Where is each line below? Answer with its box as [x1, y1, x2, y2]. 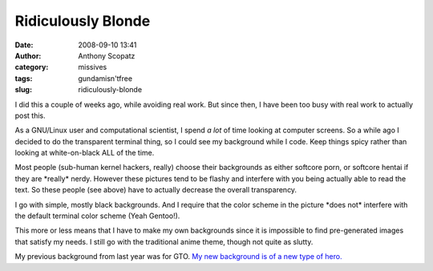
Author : [14, 51, 42, 60]
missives [78, 63, 107, 72]
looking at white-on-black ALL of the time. [14, 148, 155, 158]
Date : [14, 40, 34, 50]
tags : [14, 73, 33, 83]
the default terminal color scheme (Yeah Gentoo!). [14, 211, 180, 220]
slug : [14, 85, 32, 95]
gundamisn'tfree [78, 73, 132, 83]
